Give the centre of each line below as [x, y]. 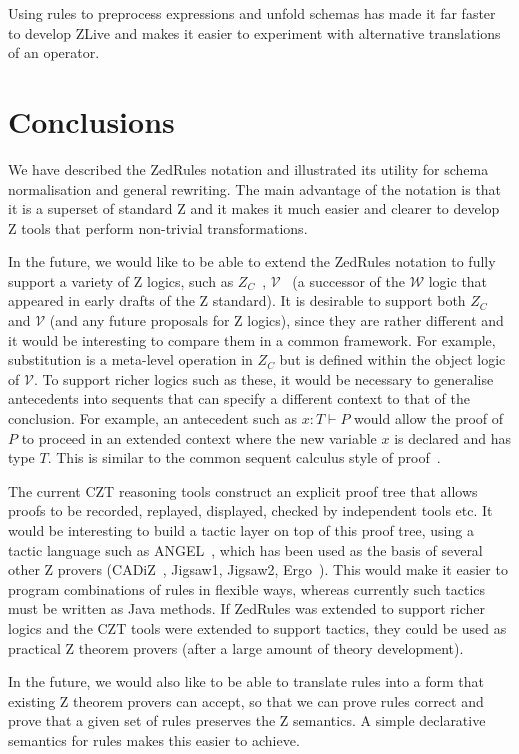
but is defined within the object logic [392, 359]
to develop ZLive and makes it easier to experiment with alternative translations [254, 32]
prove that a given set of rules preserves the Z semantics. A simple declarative [247, 720]
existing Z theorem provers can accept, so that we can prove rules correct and [246, 700]
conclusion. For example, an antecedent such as [153, 418]
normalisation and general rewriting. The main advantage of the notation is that [255, 188]
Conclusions [91, 120]
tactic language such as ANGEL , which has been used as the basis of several [245, 549]
